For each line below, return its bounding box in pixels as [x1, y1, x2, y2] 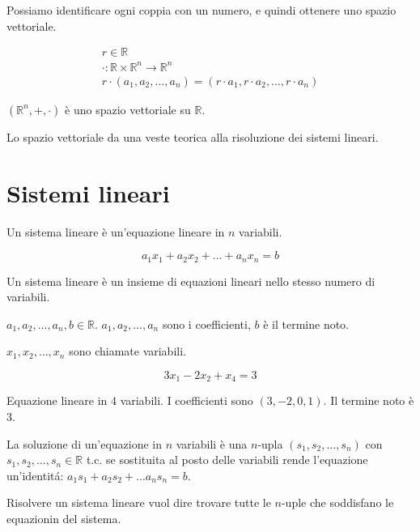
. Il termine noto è [323, 392, 414, 409]
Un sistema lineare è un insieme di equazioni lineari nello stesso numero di [6, 272, 375, 289]
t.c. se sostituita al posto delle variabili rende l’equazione [86, 451, 368, 468]
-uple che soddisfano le [281, 494, 394, 511]
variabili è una [176, 435, 248, 452]
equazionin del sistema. [6, 509, 121, 526]
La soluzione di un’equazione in [6, 435, 163, 452]
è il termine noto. [263, 315, 350, 332]
